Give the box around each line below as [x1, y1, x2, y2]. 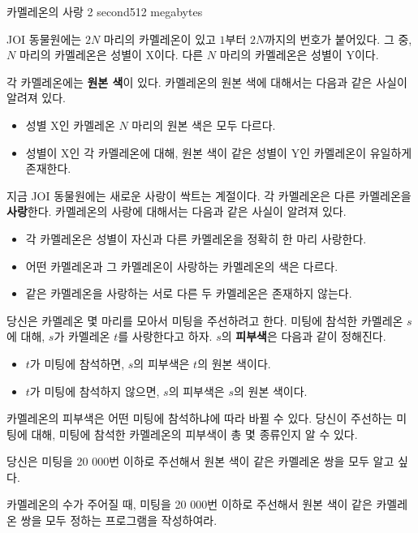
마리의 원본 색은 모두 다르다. [131, 116, 276, 133]
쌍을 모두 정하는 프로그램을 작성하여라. [20, 512, 218, 529]
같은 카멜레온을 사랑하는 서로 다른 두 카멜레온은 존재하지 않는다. [25, 285, 352, 302]
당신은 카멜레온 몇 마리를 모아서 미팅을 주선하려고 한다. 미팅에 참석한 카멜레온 [6, 312, 403, 329]
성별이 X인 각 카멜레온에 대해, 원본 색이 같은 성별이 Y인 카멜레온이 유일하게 [25, 144, 412, 161]
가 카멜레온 [54, 328, 110, 345]
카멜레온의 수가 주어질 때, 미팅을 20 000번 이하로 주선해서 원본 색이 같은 [6, 496, 373, 513]
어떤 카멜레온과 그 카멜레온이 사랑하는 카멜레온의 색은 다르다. [25, 257, 338, 274]
